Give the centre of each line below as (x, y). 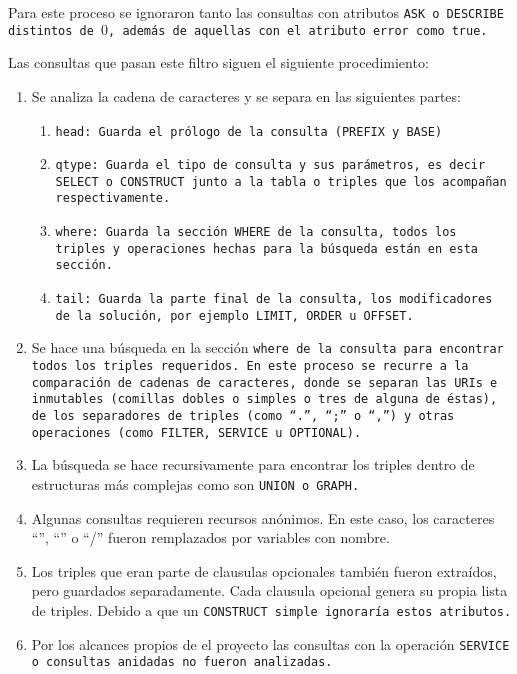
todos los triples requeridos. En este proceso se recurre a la (250, 366)
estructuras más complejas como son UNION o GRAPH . (195, 483)
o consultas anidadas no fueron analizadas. (182, 662)
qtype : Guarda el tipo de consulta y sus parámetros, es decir (270, 165)
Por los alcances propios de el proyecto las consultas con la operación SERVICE (270, 643)
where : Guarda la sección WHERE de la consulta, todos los (256, 232)
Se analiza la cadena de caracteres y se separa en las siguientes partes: (246, 95)
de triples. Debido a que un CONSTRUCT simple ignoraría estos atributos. (271, 609)
